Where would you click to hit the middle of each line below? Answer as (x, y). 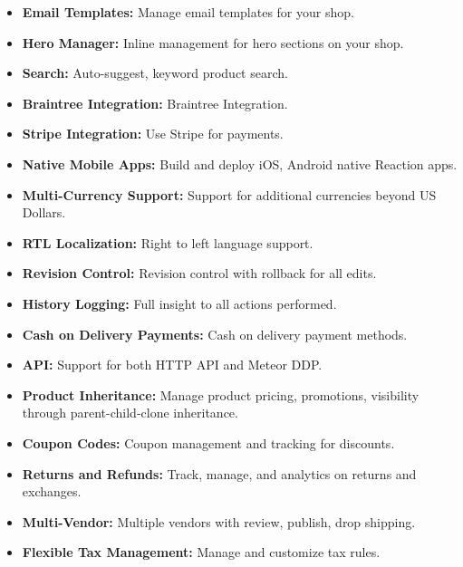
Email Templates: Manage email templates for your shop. (188, 12)
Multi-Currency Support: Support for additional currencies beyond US (229, 194)
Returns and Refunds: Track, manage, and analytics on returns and (219, 473)
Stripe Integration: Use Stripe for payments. (153, 134)
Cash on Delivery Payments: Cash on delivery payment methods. (215, 334)
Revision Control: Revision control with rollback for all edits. (199, 273)
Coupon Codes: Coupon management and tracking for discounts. (208, 442)
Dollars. (44, 212)
